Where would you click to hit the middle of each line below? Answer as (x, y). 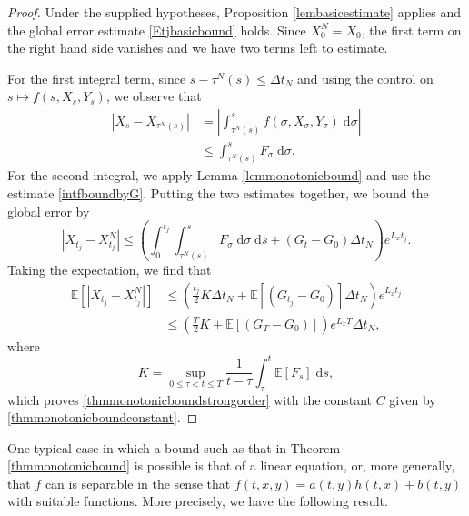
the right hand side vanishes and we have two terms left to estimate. (198, 48)
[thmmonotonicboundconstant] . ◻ (103, 417)
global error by (49, 211)
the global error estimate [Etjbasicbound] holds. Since (157, 30)
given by (413, 399)
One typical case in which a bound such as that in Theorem (174, 447)
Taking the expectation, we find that (110, 269)
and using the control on (365, 78)
